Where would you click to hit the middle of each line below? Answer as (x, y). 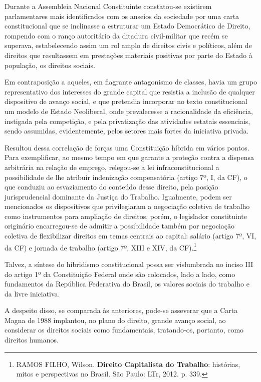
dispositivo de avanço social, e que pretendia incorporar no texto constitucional (126, 101)
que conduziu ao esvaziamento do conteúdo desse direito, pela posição (111, 187)
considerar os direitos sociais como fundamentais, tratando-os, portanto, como (124, 330)
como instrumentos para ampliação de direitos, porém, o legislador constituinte (126, 216)
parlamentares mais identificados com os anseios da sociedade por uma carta (122, 16)
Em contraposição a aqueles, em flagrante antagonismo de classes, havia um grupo (131, 82)
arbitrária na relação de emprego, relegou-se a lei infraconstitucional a (112, 167)
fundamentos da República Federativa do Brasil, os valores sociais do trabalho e (127, 284)
